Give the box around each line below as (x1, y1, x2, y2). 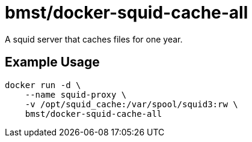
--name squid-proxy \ (25, 89, 127, 99)
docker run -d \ (5, 80, 81, 90)
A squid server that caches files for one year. (5, 34, 183, 44)
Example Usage (5, 55, 100, 70)
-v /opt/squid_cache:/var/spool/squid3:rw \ (25, 99, 238, 109)
